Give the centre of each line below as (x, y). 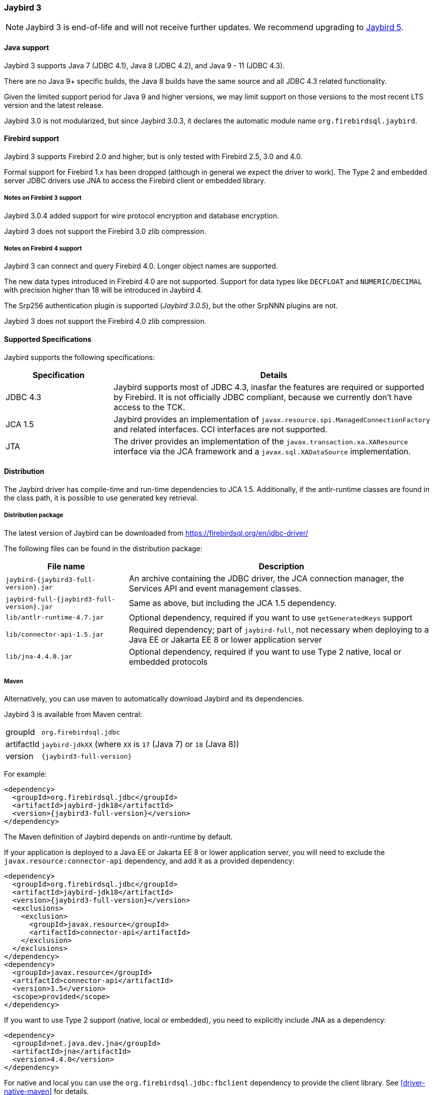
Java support (27, 47)
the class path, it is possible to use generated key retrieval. (101, 498)
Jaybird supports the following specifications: (80, 357)
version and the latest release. (54, 105)
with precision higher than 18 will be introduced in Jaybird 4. (104, 290)
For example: (26, 774)
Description (281, 566)
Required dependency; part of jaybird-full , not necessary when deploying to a (279, 629)
